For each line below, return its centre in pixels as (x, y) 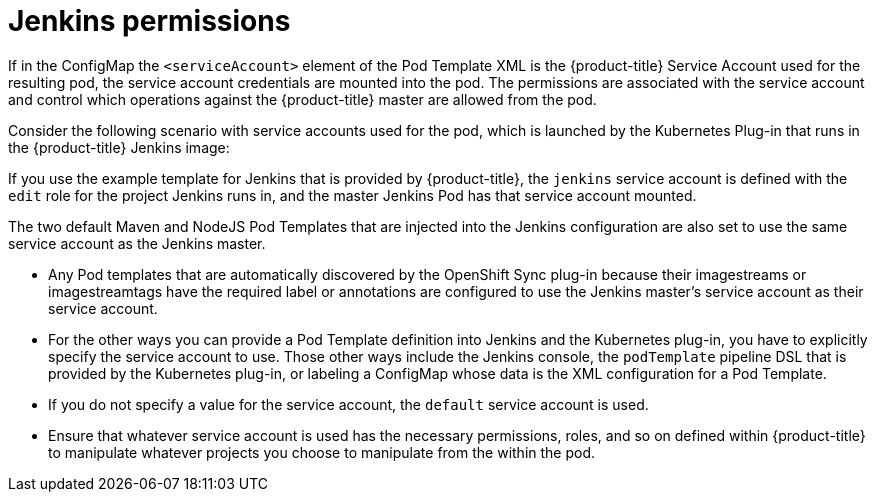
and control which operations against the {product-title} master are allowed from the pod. (302, 99)
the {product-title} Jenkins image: (119, 147)
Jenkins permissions (149, 21)
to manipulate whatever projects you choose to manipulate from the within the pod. (322, 452)
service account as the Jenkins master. (137, 243)
